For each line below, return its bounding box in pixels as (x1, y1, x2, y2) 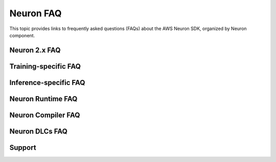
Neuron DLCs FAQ (9, 127, 67, 136)
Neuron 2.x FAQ (9, 46, 61, 55)
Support (9, 143, 36, 152)
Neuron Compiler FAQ (9, 111, 80, 119)
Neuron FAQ (9, 8, 62, 19)
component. (9, 32, 35, 38)
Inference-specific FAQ (9, 78, 85, 87)
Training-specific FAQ (9, 62, 81, 71)
